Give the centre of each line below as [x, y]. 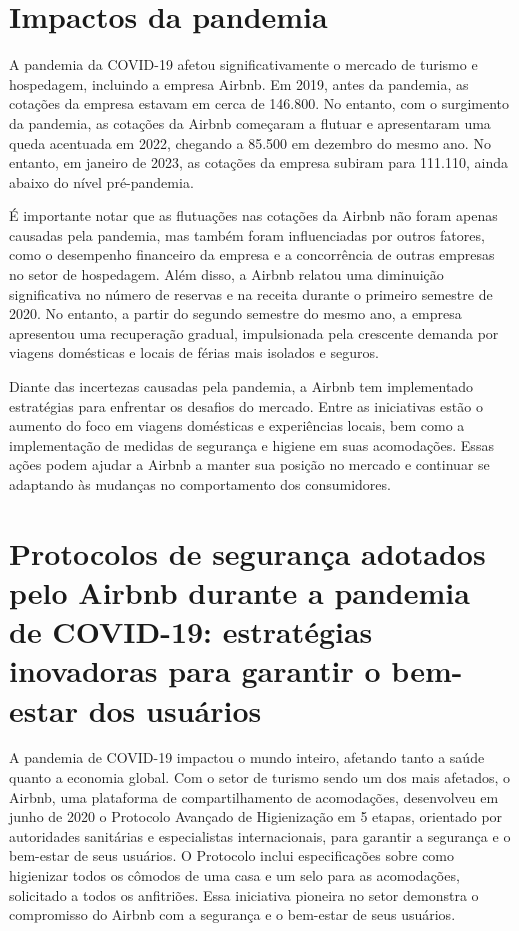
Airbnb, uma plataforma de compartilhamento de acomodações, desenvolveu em [254, 796]
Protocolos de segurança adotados [247, 552]
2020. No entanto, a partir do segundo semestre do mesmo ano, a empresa [235, 313]
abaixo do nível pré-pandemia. [101, 181]
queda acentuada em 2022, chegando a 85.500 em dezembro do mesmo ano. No [250, 142]
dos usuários [175, 709]
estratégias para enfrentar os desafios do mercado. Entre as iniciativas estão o [246, 405]
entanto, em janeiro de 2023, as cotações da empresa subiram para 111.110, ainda [258, 162]
